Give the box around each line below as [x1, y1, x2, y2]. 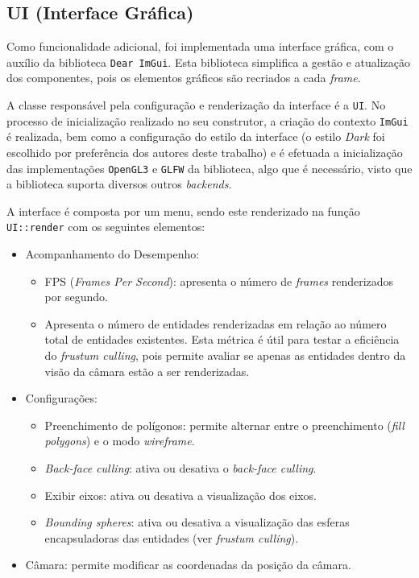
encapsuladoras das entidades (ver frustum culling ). [44, 529, 299, 546]
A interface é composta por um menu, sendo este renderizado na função [6, 202, 360, 219]
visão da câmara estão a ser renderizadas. [44, 362, 250, 379]
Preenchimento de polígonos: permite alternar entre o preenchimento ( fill [44, 416, 404, 433]
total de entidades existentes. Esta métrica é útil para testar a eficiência [44, 331, 400, 348]
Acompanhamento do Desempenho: [25, 246, 200, 262]
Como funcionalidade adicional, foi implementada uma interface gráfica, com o [6, 38, 394, 55]
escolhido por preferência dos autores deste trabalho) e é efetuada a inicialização [6, 143, 403, 160]
